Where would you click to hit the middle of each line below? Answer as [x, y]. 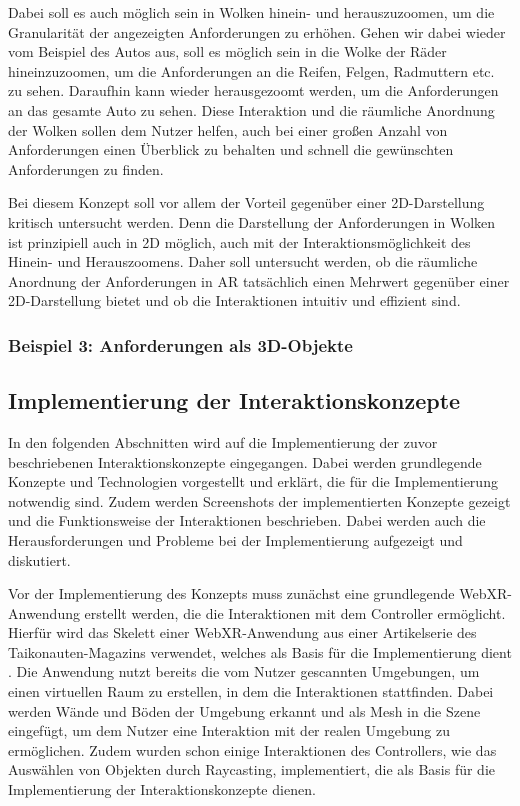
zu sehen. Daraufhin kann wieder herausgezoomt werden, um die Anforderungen [253, 90]
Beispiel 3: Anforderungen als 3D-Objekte [180, 344]
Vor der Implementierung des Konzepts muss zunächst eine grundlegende [231, 593]
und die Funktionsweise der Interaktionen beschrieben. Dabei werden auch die [247, 520]
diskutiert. [39, 559]
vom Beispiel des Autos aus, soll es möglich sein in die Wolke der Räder [227, 51]
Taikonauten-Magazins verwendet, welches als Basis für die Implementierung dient [260, 651]
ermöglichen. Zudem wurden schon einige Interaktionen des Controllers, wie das [252, 749]
